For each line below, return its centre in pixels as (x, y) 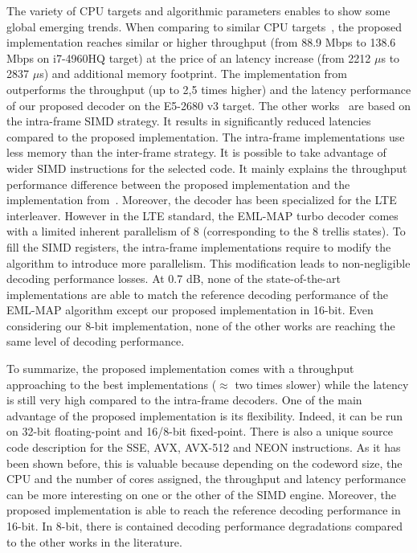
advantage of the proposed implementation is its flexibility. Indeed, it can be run (205, 415)
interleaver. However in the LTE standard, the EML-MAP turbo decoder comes (202, 215)
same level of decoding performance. (96, 341)
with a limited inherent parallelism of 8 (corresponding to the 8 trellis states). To (206, 231)
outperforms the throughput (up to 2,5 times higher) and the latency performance (209, 89)
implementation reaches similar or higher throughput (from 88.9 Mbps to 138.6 (201, 42)
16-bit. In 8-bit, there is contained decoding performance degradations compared (205, 526)
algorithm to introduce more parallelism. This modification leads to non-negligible (208, 262)
